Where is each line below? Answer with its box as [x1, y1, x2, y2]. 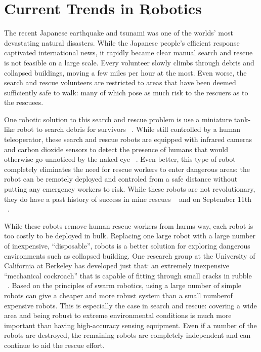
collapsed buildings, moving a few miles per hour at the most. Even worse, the [4, 67, 247, 78]
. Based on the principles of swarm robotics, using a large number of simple [8, 280, 242, 291]
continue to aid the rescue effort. [4, 339, 105, 350]
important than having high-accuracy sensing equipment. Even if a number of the [4, 320, 257, 330]
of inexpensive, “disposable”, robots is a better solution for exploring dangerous [4, 240, 250, 251]
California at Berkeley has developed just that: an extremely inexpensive [4, 260, 230, 271]
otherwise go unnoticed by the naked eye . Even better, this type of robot [4, 154, 236, 164]
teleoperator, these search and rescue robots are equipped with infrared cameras [4, 134, 252, 145]
